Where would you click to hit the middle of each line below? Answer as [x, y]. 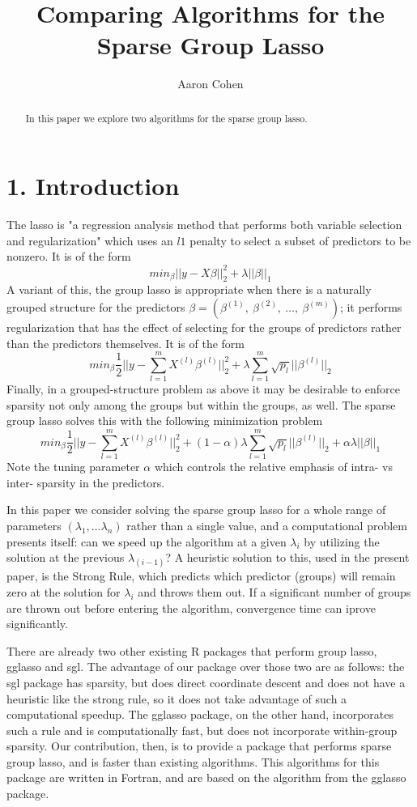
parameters [34, 525]
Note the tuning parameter [73, 467]
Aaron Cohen [211, 84]
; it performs [371, 306]
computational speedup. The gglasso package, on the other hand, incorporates [200, 714]
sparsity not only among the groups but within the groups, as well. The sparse [201, 404]
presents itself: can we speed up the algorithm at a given [147, 541]
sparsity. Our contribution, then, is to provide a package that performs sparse [199, 746]
